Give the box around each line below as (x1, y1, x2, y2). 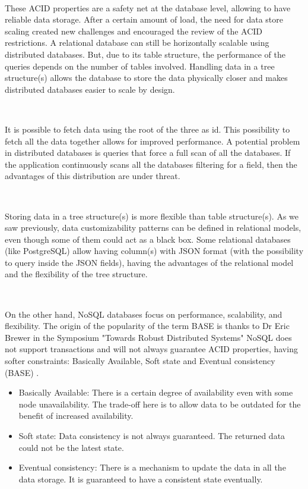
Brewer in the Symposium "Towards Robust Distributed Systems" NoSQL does (5, 331, 292, 343)
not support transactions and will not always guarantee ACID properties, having (5, 343, 298, 355)
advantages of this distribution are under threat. (5, 170, 180, 182)
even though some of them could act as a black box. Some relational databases (5, 233, 291, 245)
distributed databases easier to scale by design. (5, 83, 175, 95)
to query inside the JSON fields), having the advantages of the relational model (5, 256, 294, 268)
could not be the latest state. (18, 441, 124, 453)
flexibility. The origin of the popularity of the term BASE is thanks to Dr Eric (5, 319, 290, 332)
